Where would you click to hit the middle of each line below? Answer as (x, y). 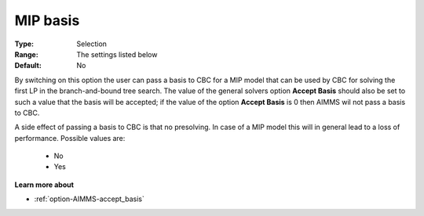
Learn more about (44, 185)
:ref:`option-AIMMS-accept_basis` (89, 199)
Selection (92, 44)
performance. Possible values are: (70, 138)
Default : (28, 66)
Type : (24, 44)
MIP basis (47, 20)
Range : (26, 54)
